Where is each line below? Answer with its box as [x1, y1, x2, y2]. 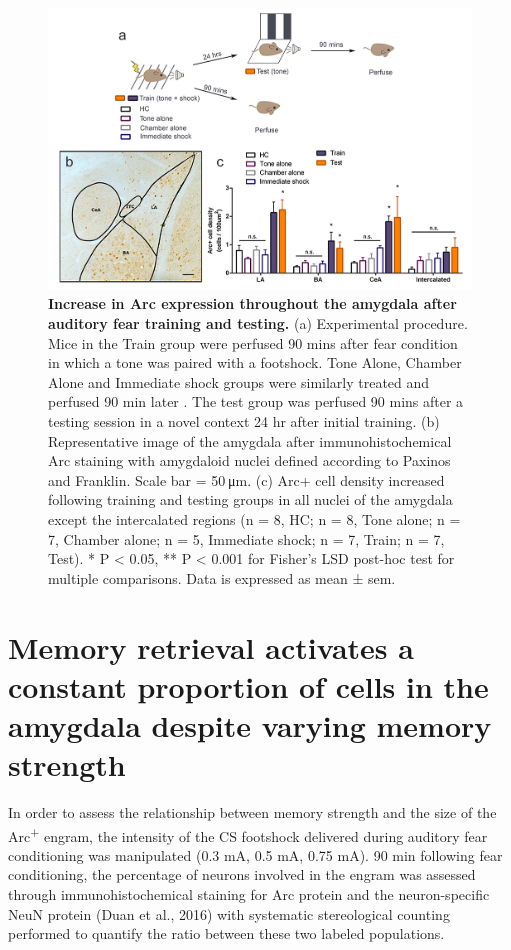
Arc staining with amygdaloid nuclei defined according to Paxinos [48, 450, 451, 471]
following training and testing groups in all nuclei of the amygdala [48, 489, 453, 510]
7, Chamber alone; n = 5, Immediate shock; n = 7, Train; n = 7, [48, 528, 445, 549]
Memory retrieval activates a [8, 626, 414, 667]
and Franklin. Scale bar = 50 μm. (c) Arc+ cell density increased [48, 469, 445, 490]
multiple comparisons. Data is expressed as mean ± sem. [48, 567, 396, 588]
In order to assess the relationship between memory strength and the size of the [8, 802, 497, 823]
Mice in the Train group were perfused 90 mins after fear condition [48, 332, 458, 353]
